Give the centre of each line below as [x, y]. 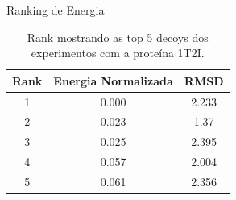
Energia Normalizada [113, 80]
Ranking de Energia [56, 10]
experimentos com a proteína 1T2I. [118, 53]
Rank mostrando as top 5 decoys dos [118, 37]
